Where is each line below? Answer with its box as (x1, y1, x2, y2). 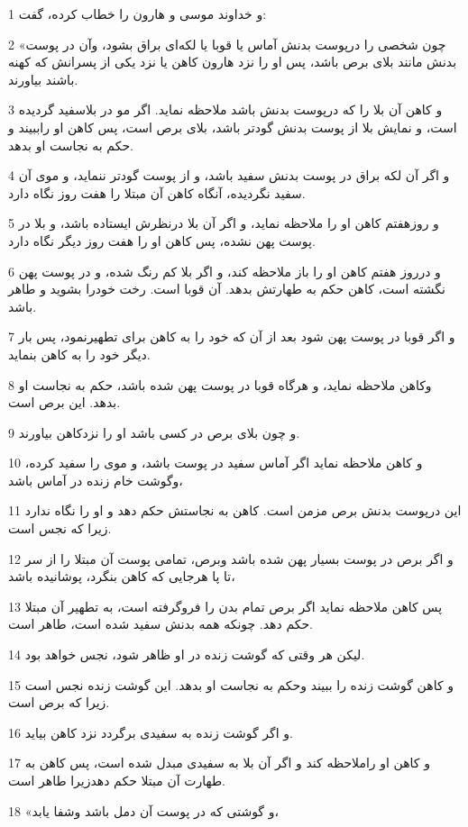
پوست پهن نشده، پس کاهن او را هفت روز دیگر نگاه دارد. (8, 231, 316, 250)
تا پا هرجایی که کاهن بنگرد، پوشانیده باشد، (8, 567, 235, 586)
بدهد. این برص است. (8, 393, 121, 412)
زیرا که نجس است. (8, 519, 112, 538)
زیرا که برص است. (8, 693, 110, 712)
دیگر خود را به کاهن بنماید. (8, 344, 151, 363)
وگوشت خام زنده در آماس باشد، (8, 470, 183, 489)
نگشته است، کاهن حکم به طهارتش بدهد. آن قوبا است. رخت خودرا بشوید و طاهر (8, 279, 445, 298)
